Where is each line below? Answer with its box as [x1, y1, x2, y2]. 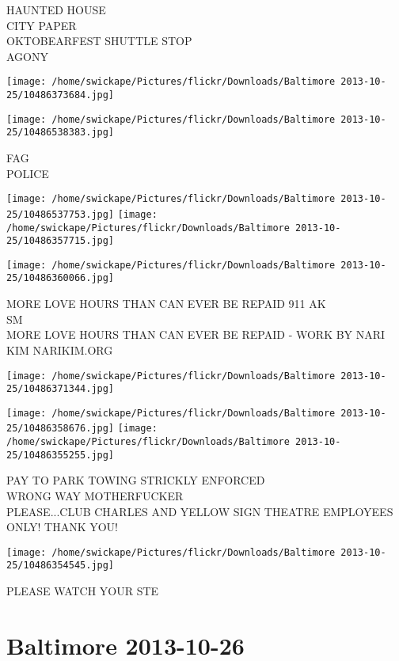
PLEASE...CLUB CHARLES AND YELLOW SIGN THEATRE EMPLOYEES [6, 503, 393, 519]
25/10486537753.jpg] [6, 208, 115, 220]
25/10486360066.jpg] [6, 272, 115, 284]
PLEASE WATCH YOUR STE [6, 583, 159, 599]
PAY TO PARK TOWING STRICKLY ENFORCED [6, 472, 265, 488]
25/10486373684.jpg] [6, 89, 115, 101]
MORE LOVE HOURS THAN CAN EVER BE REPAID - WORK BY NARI [6, 326, 386, 343]
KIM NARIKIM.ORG [6, 341, 113, 358]
